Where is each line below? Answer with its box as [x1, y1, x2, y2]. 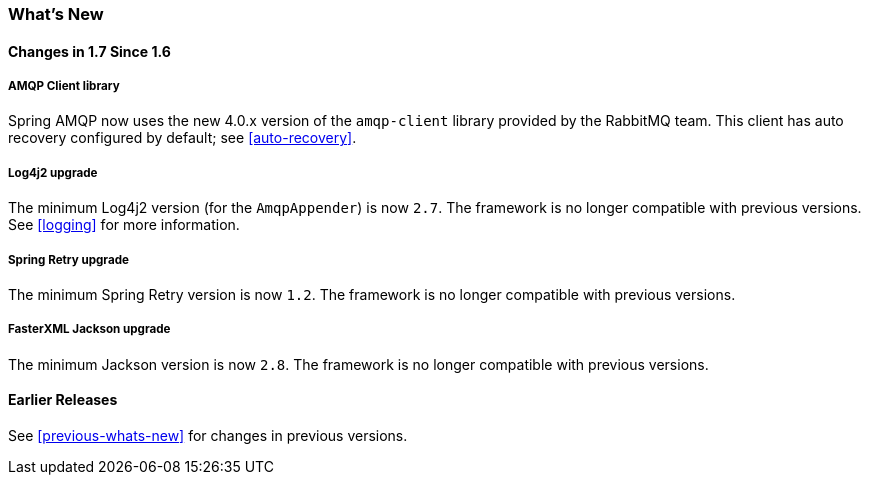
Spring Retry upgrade [8, 252, 129, 267]
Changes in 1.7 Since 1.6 [8, 42, 171, 60]
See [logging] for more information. [8, 216, 240, 234]
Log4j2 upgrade [8, 165, 98, 180]
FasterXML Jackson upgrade [8, 322, 171, 337]
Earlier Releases [8, 391, 118, 409]
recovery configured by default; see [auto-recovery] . [8, 129, 357, 147]
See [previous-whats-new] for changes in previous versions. [8, 426, 408, 444]
